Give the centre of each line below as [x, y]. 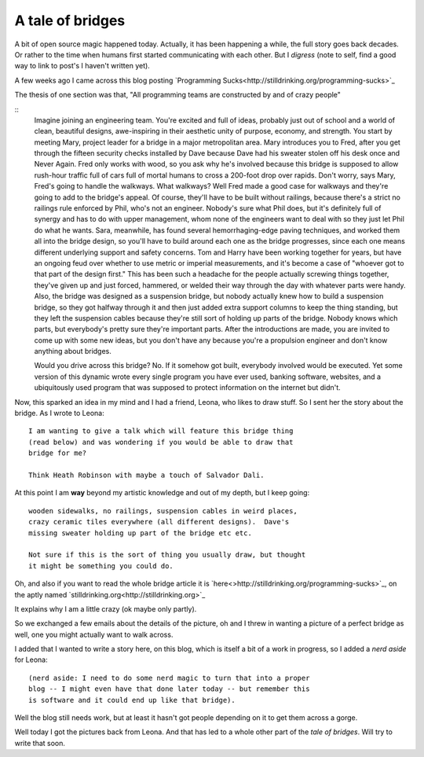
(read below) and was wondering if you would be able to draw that [161, 442]
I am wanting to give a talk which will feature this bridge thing [161, 431]
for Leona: [31, 660]
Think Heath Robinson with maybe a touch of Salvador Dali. [146, 475]
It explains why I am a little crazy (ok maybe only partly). [106, 608]
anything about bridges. [73, 351]
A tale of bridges [70, 20]
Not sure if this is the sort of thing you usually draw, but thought [167, 555]
